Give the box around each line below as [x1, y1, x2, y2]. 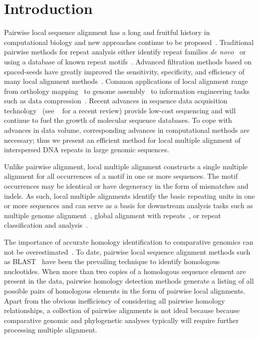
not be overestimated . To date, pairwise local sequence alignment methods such [4, 246, 251, 257]
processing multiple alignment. [4, 325, 97, 335]
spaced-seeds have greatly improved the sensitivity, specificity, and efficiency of [4, 66, 245, 76]
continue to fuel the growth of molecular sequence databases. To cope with [4, 115, 232, 125]
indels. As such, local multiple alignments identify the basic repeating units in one [4, 190, 255, 201]
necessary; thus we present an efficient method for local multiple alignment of [4, 134, 241, 145]
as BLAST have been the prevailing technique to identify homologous [4, 256, 220, 267]
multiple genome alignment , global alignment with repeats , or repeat [4, 210, 221, 220]
